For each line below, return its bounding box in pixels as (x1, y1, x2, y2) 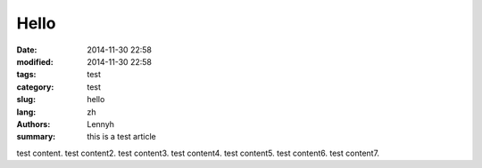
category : (16, 81, 54, 92)
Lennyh (87, 118, 115, 129)
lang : (16, 107, 37, 117)
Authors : (16, 118, 51, 129)
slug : (16, 94, 36, 105)
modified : (16, 56, 54, 67)
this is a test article (87, 132, 156, 142)
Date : (16, 44, 37, 55)
